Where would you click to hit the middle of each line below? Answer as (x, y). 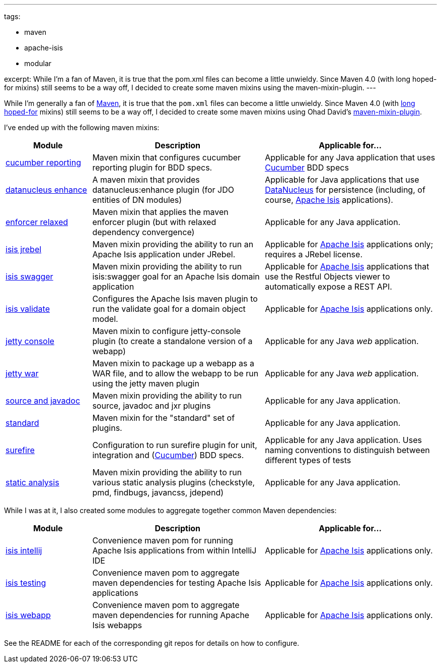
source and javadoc (43, 401)
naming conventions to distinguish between (347, 450)
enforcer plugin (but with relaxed (154, 222)
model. (105, 319)
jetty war (22, 373)
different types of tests (308, 460)
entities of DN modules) (137, 200)
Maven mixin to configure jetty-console (167, 331)
